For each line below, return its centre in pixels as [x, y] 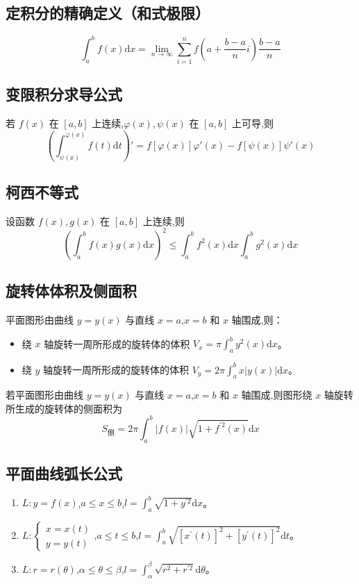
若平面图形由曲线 [44, 395]
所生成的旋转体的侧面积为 [64, 408]
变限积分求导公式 [64, 94]
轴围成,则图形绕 [277, 395]
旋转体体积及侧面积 [71, 291]
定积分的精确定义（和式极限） [108, 13]
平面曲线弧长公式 [64, 473]
